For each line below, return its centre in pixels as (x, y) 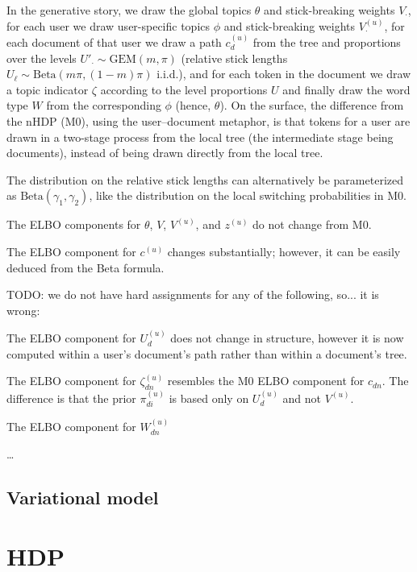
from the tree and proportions (327, 42)
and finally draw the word (346, 89)
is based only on (209, 398)
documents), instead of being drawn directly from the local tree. (165, 153)
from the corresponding (104, 105)
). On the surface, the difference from (312, 105)
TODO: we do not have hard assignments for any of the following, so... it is (193, 294)
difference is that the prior (71, 398)
